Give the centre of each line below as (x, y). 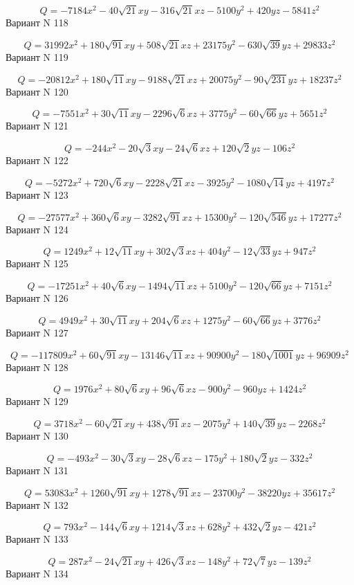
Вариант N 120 (37, 91)
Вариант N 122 (37, 160)
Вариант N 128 (37, 367)
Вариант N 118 (37, 22)
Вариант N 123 (37, 194)
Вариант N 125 (37, 263)
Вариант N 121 (37, 126)
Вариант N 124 (37, 229)
